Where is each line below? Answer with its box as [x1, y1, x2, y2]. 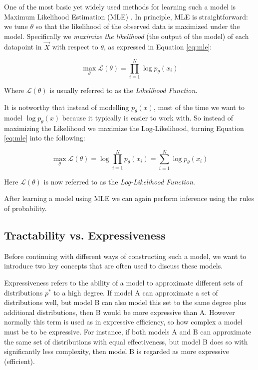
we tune [4, 21, 28, 31]
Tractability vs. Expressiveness [4, 227, 166, 242]
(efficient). [4, 355, 35, 366]
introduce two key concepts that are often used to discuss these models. [4, 260, 223, 271]
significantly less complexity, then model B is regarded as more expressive [4, 346, 229, 356]
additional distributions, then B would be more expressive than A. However [4, 306, 235, 317]
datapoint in [4, 41, 42, 52]
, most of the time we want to [153, 101, 245, 112]
